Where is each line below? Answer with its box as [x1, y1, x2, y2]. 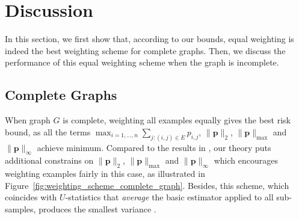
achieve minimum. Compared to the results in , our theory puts [37, 141, 271, 153]
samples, [5, 202, 36, 215]
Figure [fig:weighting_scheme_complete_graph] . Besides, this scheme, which [5, 179, 289, 191]
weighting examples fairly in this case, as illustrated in [5, 167, 205, 180]
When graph [5, 114, 51, 126]
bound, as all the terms [5, 125, 91, 138]
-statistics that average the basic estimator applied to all [65, 191, 274, 203]
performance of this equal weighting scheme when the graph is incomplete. [5, 56, 279, 69]
